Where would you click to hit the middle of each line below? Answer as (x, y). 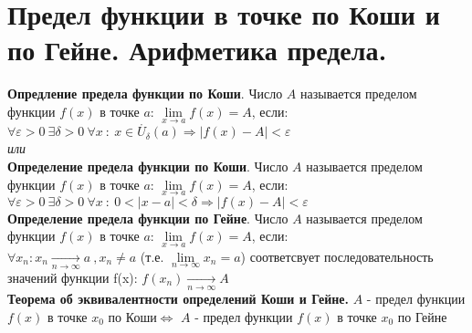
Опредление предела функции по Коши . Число (145, 94)
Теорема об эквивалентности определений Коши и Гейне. (178, 299)
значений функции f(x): (73, 277)
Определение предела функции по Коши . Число (148, 166)
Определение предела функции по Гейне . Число (148, 218)
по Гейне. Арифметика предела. (197, 50)
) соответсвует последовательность (337, 256)
